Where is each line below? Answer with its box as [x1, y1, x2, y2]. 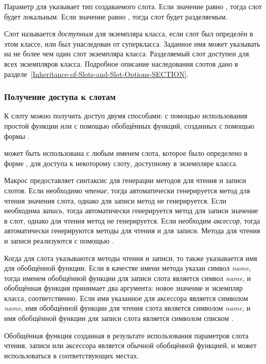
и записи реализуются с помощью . [4, 235, 114, 246]
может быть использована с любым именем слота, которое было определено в [4, 148, 248, 158]
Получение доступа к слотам [4, 90, 116, 103]
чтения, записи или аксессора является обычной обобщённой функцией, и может [4, 340, 257, 351]
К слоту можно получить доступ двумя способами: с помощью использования [4, 110, 248, 121]
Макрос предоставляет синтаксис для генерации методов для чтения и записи [4, 175, 247, 186]
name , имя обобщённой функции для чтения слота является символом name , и [4, 302, 251, 313]
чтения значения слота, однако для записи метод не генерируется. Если [4, 195, 227, 206]
